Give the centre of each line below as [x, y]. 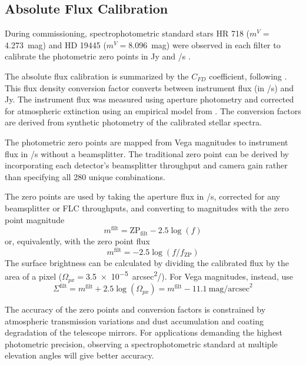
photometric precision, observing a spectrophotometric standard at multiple [141, 344]
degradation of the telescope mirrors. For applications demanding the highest [144, 332]
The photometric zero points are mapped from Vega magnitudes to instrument [147, 142]
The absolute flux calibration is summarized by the [97, 76]
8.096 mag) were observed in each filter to [204, 44]
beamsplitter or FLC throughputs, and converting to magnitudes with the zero [147, 208]
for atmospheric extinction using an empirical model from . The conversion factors [153, 110]
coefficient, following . [248, 76]
